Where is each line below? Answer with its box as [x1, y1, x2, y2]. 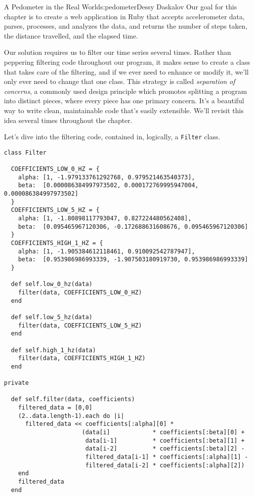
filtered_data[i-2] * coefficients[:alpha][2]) [85, 461, 245, 469]
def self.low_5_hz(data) [11, 313, 92, 321]
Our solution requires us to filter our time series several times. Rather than [4, 47, 231, 57]
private [4, 379, 29, 387]
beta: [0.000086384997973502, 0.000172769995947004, [18, 182, 199, 189]
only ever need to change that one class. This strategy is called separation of [4, 76, 235, 86]
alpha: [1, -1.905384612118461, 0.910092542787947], [18, 248, 195, 255]
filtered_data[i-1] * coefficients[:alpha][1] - [85, 454, 248, 461]
